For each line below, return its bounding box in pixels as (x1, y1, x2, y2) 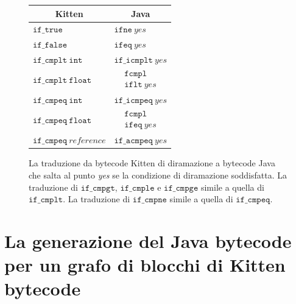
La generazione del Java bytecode (4, 228, 292, 253)
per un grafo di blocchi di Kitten (4, 252, 286, 277)
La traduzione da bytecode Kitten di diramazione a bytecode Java (29, 157, 275, 169)
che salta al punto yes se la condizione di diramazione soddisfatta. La (29, 169, 287, 182)
